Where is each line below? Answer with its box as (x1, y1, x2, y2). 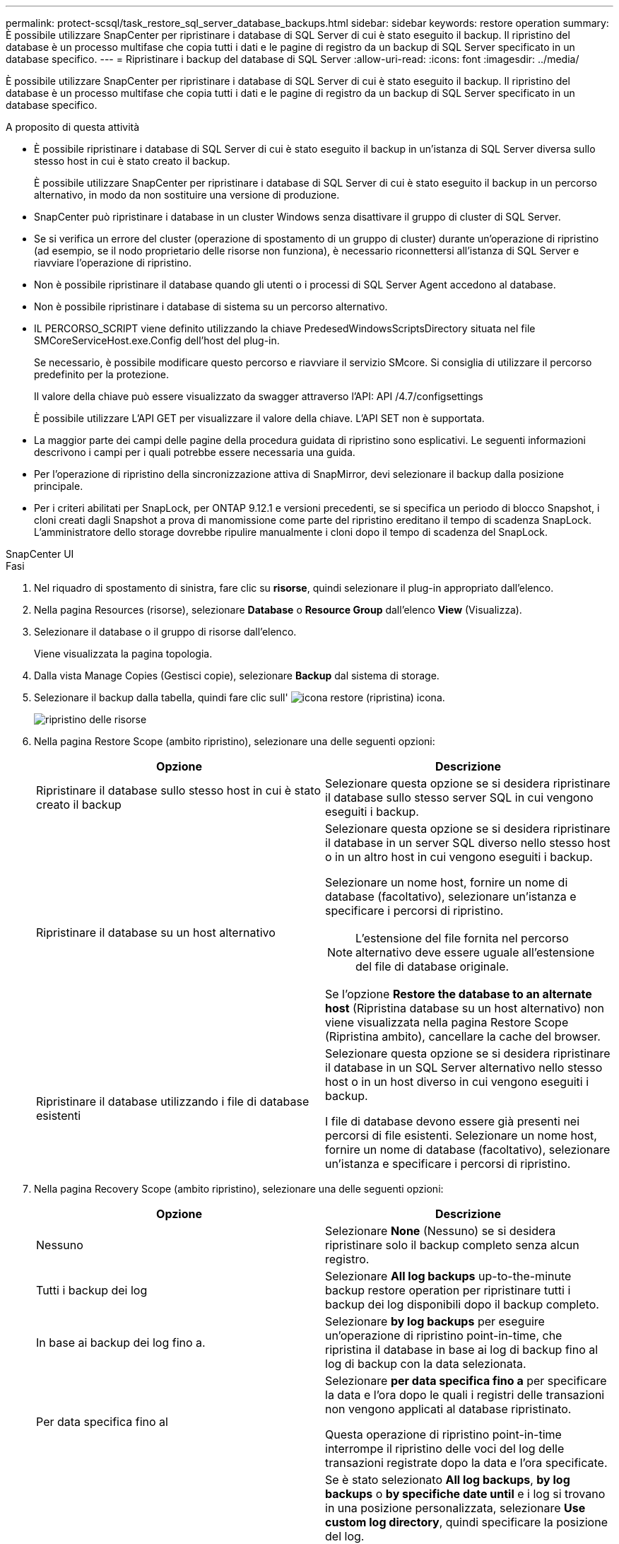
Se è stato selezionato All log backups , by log (325, 1473, 570, 1487)
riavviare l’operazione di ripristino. (34, 257, 192, 269)
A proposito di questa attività (6, 121, 140, 133)
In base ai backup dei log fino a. (36, 1335, 206, 1350)
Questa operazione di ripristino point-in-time (325, 1427, 562, 1441)
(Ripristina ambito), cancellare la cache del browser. (325, 1029, 601, 1043)
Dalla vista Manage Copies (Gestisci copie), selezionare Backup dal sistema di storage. (34, 669, 440, 682)
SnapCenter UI (6, 548, 74, 560)
